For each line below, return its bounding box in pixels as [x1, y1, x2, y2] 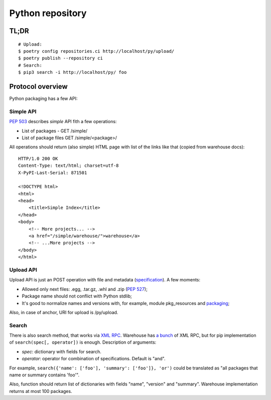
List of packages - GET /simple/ [22, 128, 88, 134]
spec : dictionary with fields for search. [22, 348, 101, 354]
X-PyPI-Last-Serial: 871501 [18, 170, 87, 175]
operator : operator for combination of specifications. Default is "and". [22, 356, 166, 362]
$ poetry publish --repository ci [18, 55, 103, 61]
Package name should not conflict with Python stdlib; [22, 293, 132, 299]
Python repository [9, 8, 87, 19]
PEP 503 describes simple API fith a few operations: [9, 119, 117, 125]
